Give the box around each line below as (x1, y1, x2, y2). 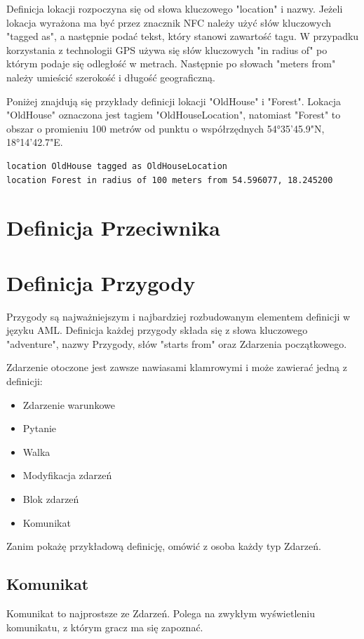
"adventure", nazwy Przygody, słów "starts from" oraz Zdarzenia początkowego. (6, 336, 347, 351)
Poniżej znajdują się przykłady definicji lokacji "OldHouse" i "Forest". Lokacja (6, 93, 341, 108)
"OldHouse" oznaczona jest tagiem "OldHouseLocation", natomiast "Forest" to (6, 107, 341, 122)
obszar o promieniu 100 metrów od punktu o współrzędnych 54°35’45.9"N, (6, 121, 325, 135)
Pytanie (22, 421, 57, 436)
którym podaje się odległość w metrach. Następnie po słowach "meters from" (6, 56, 336, 71)
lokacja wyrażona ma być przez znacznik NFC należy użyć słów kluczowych (6, 15, 332, 29)
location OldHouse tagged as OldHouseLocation (6, 161, 227, 171)
